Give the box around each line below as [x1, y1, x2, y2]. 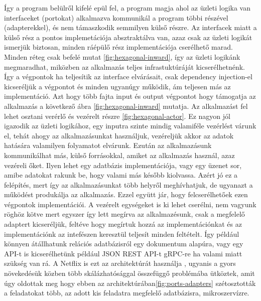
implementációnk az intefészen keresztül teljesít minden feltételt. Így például [4, 228, 239, 239]
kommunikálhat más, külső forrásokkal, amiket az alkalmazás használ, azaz [4, 149, 235, 160]
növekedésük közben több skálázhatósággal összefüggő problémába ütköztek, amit [4, 268, 255, 278]
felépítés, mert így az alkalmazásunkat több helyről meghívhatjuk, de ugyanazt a [4, 179, 253, 190]
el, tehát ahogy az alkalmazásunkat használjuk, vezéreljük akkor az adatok [4, 130, 234, 140]
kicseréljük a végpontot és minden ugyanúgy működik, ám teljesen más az [4, 81, 231, 91]
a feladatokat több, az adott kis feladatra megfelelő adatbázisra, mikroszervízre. [4, 287, 249, 298]
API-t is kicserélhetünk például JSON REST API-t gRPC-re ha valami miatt [4, 248, 242, 258]
